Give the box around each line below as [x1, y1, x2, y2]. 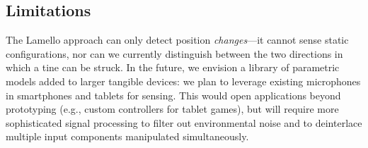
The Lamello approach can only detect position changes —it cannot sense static [6, 32, 349, 47]
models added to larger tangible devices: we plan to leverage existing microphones [6, 73, 361, 88]
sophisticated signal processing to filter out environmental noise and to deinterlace [6, 115, 362, 130]
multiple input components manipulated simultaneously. [6, 129, 249, 144]
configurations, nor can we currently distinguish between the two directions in [6, 46, 343, 61]
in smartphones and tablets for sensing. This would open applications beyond [6, 87, 341, 102]
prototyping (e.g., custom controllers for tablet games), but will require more [6, 101, 339, 116]
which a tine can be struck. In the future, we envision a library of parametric [6, 60, 340, 75]
